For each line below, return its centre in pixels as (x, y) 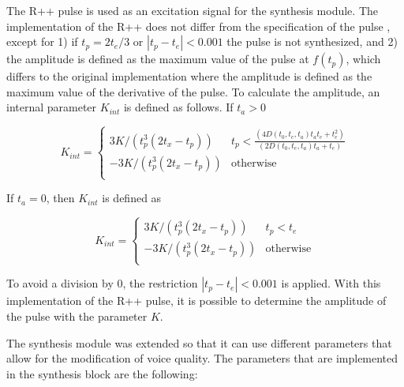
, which (363, 59)
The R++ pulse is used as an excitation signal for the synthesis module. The (192, 10)
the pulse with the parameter (77, 316)
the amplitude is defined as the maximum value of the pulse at (158, 59)
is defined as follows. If (178, 107)
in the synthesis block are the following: (102, 373)
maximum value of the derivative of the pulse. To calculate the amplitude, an (193, 91)
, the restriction (160, 283)
